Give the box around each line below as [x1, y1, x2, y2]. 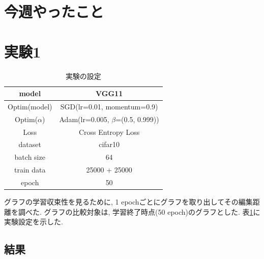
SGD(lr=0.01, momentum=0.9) [60, 101, 158, 111]
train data [14, 164, 46, 175]
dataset [18, 139, 41, 150]
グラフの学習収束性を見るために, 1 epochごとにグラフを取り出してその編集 [4, 196, 253, 207]
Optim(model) [8, 101, 52, 111]
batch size [14, 152, 45, 162]
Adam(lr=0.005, [59, 113, 109, 124]
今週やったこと [4, 1, 104, 22]
